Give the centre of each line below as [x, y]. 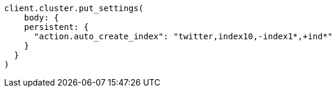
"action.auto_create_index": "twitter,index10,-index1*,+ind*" [183, 36]
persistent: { [56, 27]
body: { [41, 18]
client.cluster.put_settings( [74, 8]
